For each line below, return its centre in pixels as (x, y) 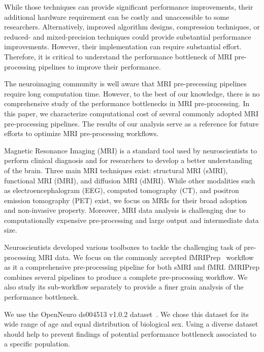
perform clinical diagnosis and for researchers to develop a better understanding (128, 160)
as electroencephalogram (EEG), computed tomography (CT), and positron (122, 190)
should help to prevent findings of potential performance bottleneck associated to (130, 333)
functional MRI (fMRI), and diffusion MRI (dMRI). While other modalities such (130, 180)
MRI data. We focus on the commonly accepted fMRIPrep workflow (146, 257)
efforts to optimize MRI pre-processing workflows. (81, 133)
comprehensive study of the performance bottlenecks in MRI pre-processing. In (127, 103)
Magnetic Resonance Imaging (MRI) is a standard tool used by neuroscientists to (130, 150)
